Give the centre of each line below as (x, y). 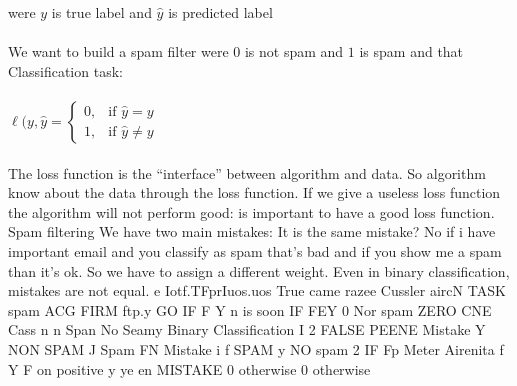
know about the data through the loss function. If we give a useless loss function (254, 192)
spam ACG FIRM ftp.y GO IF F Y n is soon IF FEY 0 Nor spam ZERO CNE (250, 309)
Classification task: (65, 70)
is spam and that (411, 51)
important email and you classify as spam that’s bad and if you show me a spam (255, 250)
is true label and (101, 12)
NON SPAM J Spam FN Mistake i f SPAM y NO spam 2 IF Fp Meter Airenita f (256, 348)
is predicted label (220, 12)
